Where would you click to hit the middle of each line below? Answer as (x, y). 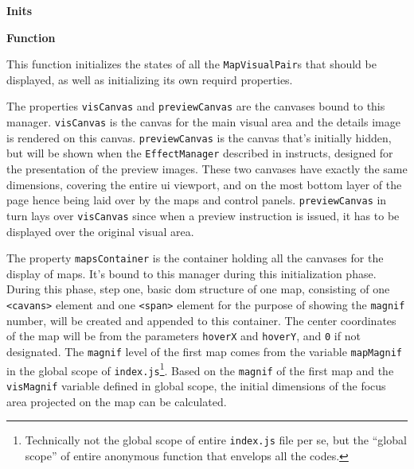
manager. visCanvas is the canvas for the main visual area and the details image (203, 122)
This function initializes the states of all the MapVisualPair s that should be (191, 64)
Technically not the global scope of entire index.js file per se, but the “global (216, 440)
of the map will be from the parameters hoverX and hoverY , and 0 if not (184, 336)
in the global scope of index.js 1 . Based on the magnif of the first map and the (200, 369)
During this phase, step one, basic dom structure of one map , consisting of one (198, 289)
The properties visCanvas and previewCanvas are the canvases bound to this (196, 106)
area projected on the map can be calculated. (117, 401)
